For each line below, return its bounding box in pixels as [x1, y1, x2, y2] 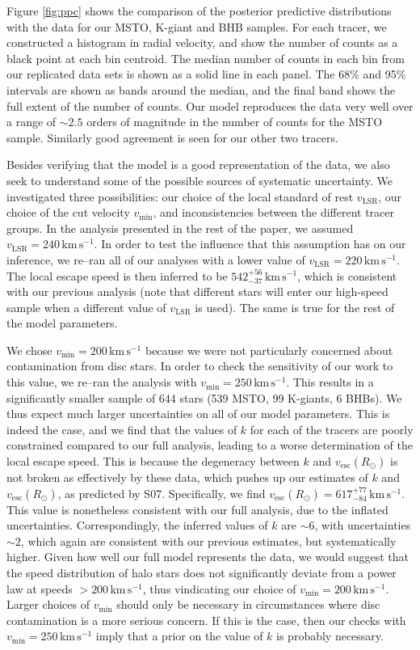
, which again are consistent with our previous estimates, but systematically [20, 532, 397, 549]
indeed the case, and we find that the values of [6, 420, 237, 437]
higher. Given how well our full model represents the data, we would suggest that [6, 548, 409, 565]
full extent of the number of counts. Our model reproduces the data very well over [6, 97, 414, 114]
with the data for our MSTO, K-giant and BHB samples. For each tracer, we [6, 18, 387, 35]
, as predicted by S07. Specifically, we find [57, 484, 266, 501]
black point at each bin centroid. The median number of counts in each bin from [6, 49, 405, 66]
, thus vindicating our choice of [142, 580, 296, 597]
